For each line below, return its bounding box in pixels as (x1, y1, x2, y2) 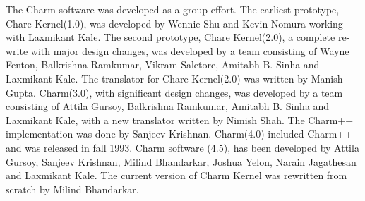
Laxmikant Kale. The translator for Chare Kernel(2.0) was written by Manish (6, 71, 343, 85)
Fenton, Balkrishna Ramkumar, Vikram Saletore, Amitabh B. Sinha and (6, 57, 320, 72)
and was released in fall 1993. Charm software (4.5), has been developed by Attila (6, 140, 359, 154)
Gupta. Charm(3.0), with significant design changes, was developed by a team (6, 85, 343, 99)
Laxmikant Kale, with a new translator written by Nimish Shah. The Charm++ (6, 112, 354, 127)
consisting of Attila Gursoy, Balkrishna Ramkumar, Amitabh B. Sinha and (6, 99, 330, 114)
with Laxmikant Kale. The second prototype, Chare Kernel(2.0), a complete (6, 30, 335, 44)
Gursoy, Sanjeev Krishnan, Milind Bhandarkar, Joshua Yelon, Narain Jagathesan (6, 154, 357, 169)
